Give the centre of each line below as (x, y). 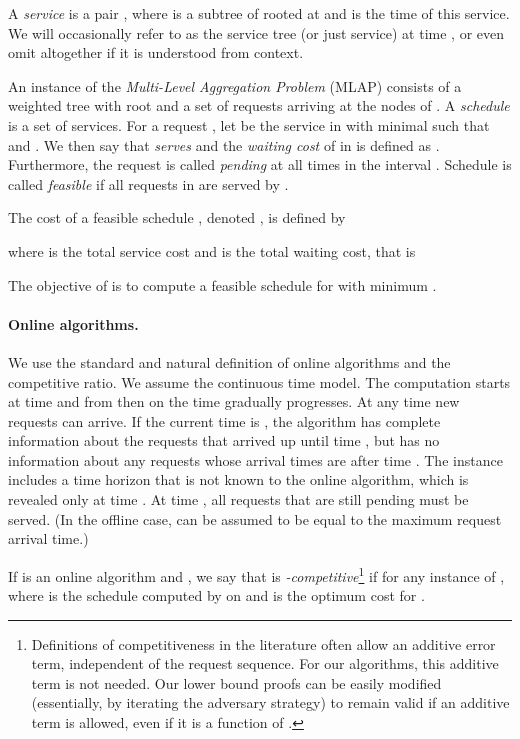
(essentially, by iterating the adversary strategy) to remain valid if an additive (270, 702)
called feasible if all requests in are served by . (148, 183)
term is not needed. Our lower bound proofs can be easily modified (236, 682)
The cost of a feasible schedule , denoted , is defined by (177, 217)
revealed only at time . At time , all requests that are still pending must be (238, 499)
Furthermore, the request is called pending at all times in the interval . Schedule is (260, 164)
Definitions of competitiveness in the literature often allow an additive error (263, 643)
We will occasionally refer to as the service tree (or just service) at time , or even (256, 32)
